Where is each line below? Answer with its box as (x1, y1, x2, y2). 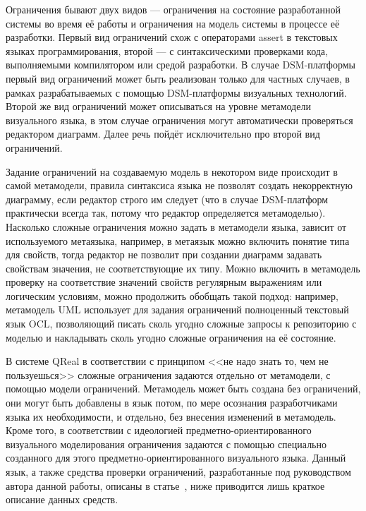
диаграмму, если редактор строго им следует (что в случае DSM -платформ (6, 191, 329, 206)
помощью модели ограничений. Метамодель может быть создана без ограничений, (6, 381, 361, 396)
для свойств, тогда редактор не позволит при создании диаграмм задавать (6, 247, 322, 262)
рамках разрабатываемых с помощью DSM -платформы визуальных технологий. (6, 85, 347, 100)
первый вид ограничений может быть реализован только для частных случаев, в (6, 71, 350, 85)
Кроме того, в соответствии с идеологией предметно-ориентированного (6, 423, 312, 438)
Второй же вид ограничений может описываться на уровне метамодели (6, 99, 311, 114)
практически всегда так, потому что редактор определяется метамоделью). (6, 205, 326, 220)
